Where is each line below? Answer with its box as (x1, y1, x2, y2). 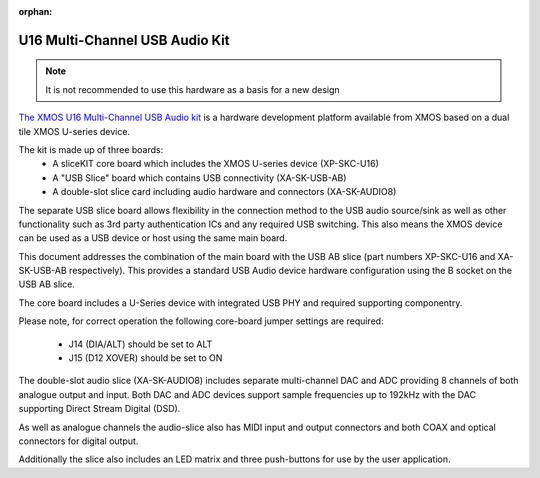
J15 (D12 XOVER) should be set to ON (68, 352, 223, 364)
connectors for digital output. (18, 435, 139, 447)
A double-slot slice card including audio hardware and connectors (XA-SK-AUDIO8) (52, 186, 397, 198)
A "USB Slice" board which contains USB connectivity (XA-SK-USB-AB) (52, 171, 347, 184)
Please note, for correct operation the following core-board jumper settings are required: (18, 315, 384, 327)
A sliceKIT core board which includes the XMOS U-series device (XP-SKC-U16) (52, 158, 380, 170)
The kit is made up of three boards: (18, 143, 164, 155)
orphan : (18, 6, 53, 17)
